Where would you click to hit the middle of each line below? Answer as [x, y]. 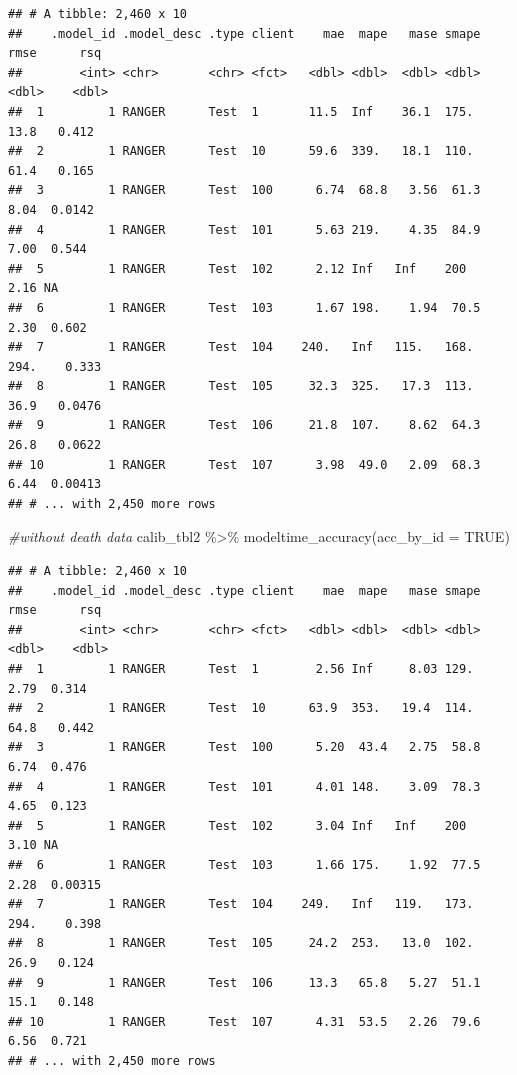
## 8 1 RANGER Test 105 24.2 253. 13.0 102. [241, 943]
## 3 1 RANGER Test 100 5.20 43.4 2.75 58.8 [244, 747]
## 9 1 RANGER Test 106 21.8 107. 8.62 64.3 [244, 425]
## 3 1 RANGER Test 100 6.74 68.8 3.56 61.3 [244, 190]
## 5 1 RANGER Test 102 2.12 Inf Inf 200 [237, 268]
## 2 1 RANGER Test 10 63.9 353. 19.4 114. [241, 708]
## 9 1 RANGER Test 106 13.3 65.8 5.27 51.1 [244, 982]
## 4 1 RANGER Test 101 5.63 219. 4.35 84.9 [244, 229]
